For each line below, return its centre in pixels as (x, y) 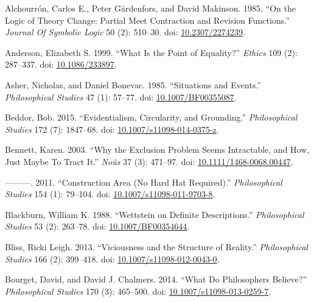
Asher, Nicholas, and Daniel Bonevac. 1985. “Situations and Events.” (133, 84)
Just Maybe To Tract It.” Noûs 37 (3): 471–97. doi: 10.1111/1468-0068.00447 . (149, 161)
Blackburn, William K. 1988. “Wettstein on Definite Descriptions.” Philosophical (155, 214)
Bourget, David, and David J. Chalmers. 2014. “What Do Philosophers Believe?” (156, 279)
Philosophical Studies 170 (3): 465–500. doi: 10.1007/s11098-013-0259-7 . (138, 291)
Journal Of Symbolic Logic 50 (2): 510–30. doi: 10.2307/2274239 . (125, 32)
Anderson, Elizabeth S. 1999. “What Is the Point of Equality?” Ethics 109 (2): (151, 52)
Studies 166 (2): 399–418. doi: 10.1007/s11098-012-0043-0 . (112, 258)
